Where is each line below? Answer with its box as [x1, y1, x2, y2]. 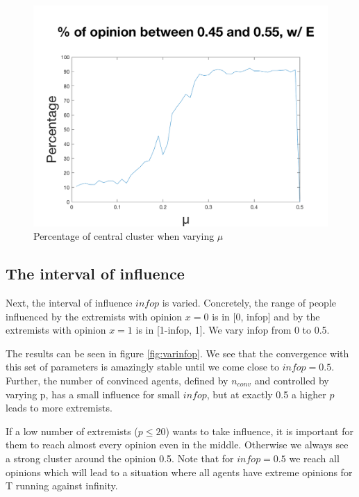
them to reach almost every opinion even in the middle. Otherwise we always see [6, 437, 349, 452]
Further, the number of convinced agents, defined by [6, 373, 228, 387]
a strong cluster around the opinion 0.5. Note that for [6, 450, 234, 465]
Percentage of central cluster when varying [33, 229, 215, 243]
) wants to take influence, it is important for [165, 423, 353, 438]
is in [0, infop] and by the [212, 309, 320, 323]
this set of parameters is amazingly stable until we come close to [6, 359, 280, 374]
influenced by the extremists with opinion [6, 309, 183, 323]
